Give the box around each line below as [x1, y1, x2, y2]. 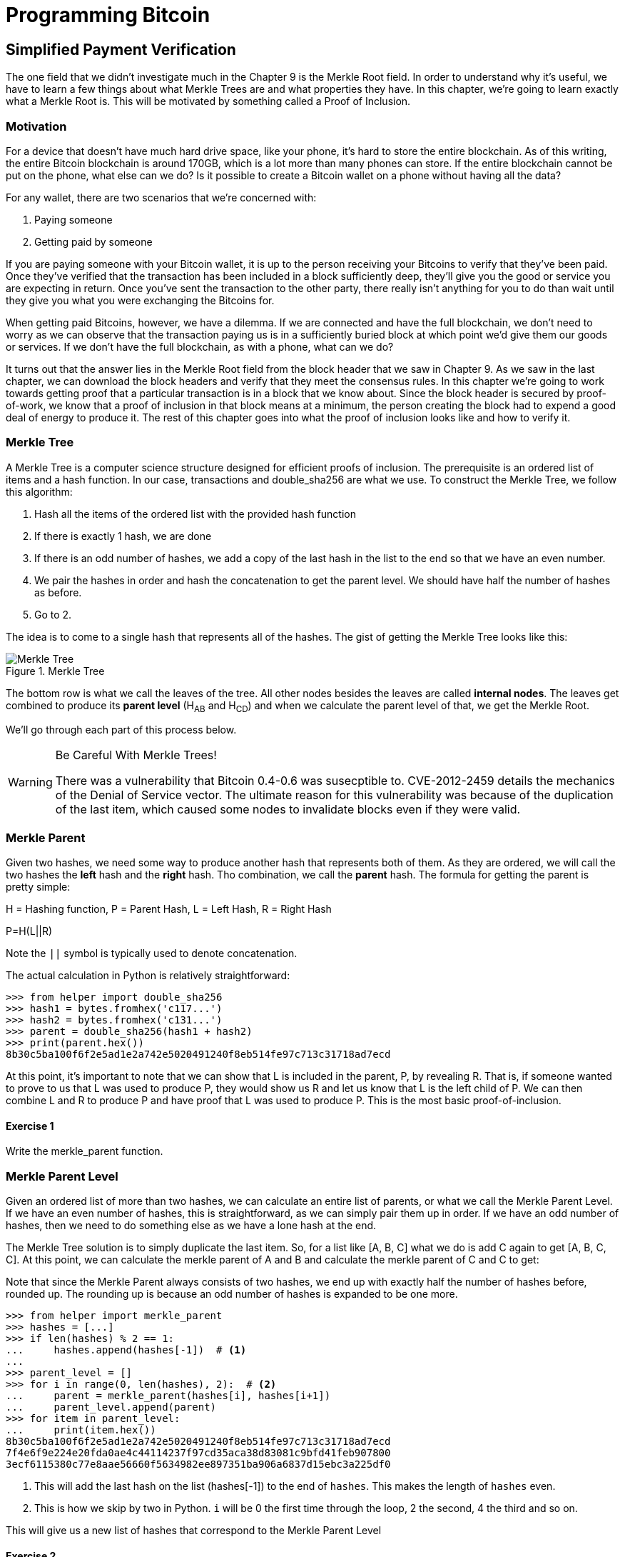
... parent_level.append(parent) [6, 1401, 217, 1413]
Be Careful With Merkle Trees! [55, 748, 217, 763]
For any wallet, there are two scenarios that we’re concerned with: [6, 191, 317, 204]
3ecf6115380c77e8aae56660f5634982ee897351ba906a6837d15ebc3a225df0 [6, 1458, 391, 1471]
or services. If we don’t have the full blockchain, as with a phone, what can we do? [6, 340, 394, 353]
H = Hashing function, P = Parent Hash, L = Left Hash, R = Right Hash [6, 903, 332, 916]
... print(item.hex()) [6, 1424, 156, 1436]
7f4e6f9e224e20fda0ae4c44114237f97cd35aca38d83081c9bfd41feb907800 [6, 1447, 391, 1459]
